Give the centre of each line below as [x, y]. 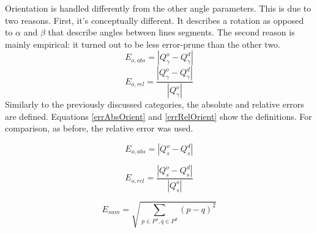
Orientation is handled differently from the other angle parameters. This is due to [158, 8]
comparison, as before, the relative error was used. [99, 128]
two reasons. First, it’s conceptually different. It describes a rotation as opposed [155, 20]
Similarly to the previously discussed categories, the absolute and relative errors [155, 104]
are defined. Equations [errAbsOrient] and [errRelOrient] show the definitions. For [158, 116]
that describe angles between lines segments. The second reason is [171, 32]
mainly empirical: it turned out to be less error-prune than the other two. [143, 44]
